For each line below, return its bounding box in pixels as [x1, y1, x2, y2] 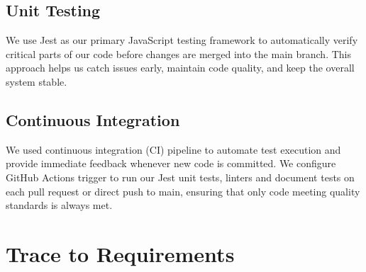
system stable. [6, 74, 67, 89]
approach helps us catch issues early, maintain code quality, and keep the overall [6, 60, 355, 75]
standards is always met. [6, 198, 113, 212]
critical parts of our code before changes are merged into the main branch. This [6, 46, 351, 61]
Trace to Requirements [6, 239, 235, 268]
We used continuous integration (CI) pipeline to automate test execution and [6, 142, 341, 157]
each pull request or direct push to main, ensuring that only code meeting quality [6, 183, 360, 198]
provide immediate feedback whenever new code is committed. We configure [6, 156, 336, 171]
